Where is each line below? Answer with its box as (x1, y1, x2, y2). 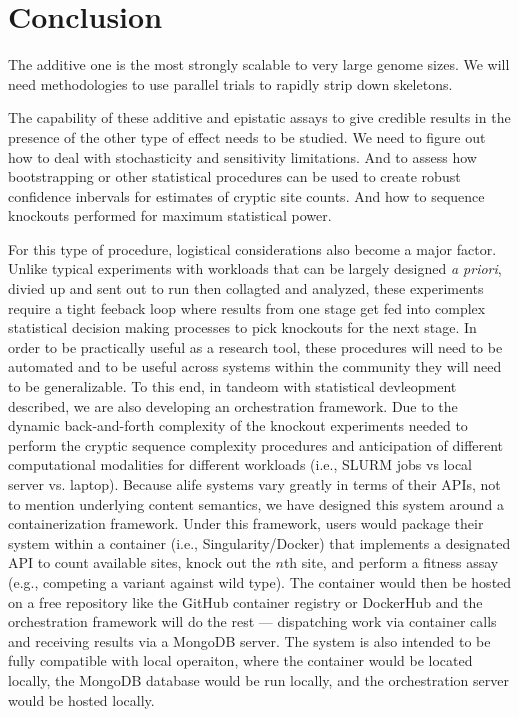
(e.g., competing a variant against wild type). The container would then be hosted (8, 571, 512, 592)
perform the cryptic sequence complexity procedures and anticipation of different (8, 434, 504, 455)
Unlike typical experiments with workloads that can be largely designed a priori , (8, 258, 502, 279)
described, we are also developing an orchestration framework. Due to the (8, 395, 458, 416)
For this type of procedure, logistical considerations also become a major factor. (8, 238, 497, 259)
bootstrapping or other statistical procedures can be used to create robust (8, 166, 461, 187)
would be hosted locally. (8, 689, 155, 710)
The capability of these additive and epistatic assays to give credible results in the (8, 107, 511, 128)
